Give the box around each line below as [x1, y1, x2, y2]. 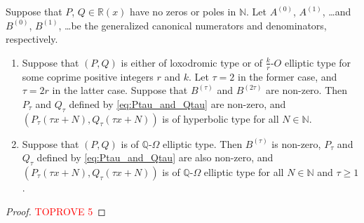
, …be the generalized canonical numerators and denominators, [58, 18, 327, 32]
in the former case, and [238, 69, 337, 83]
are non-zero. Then [266, 83, 348, 97]
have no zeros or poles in [130, 4, 236, 18]
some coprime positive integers [22, 69, 154, 83]
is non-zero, [271, 136, 321, 151]
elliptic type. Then [163, 136, 243, 151]
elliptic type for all [203, 164, 284, 179]
